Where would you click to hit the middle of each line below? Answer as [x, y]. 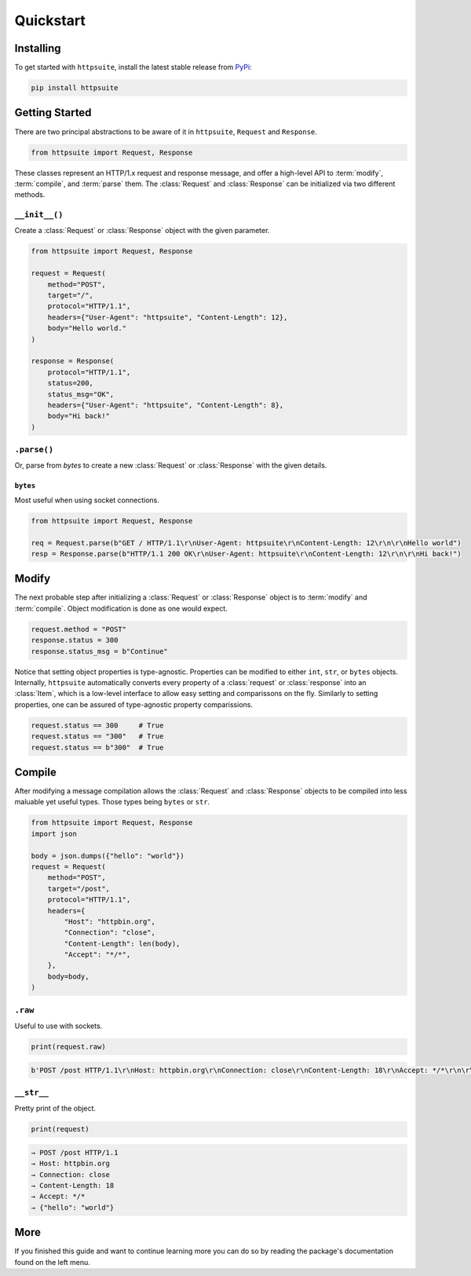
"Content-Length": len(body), [122, 943]
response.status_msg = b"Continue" [99, 651]
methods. [30, 195]
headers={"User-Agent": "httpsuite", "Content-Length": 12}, [168, 317]
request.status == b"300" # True [97, 747]
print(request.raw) [68, 1046]
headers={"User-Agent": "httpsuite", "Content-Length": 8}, [166, 405]
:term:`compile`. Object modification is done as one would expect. [121, 608]
